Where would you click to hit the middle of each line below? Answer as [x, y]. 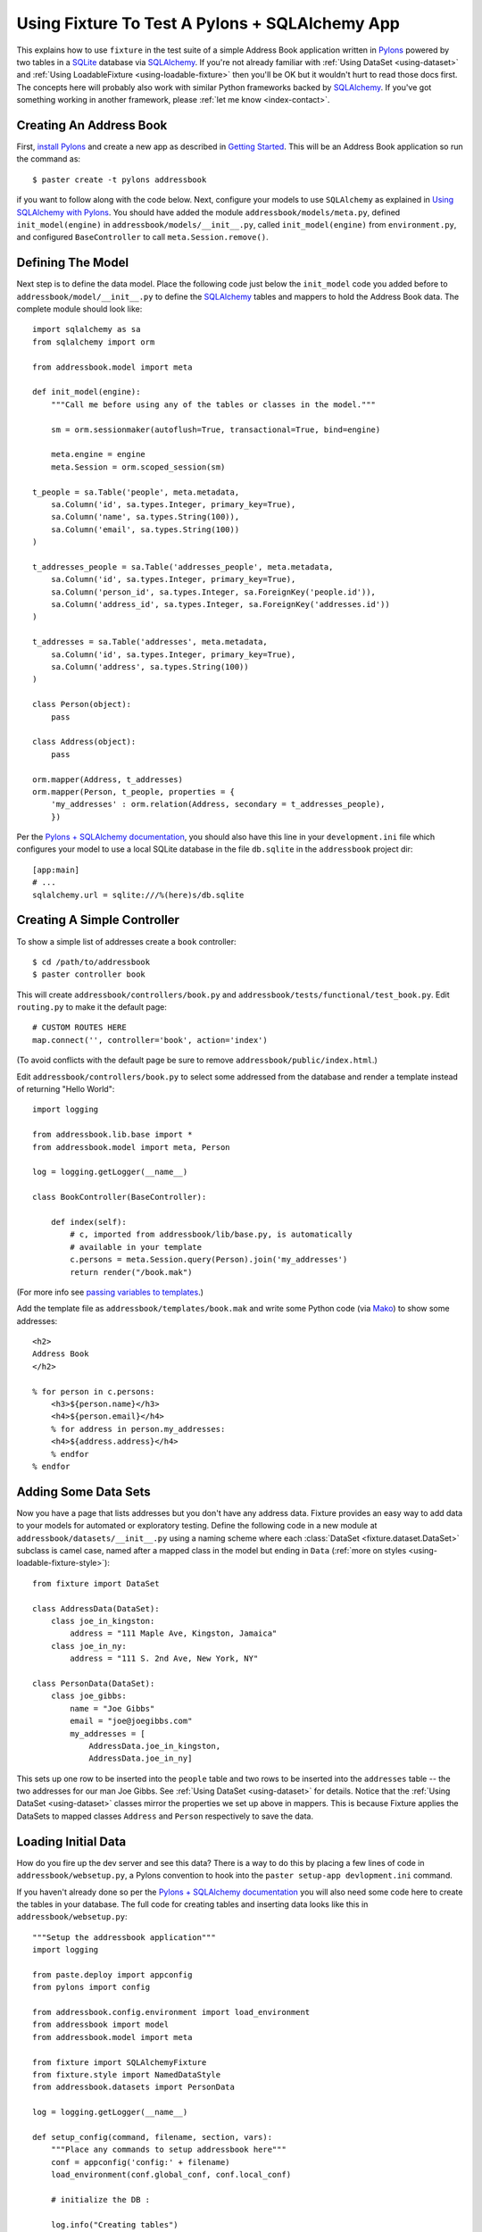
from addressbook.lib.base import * [112, 1135]
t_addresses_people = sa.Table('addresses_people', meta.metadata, [183, 566]
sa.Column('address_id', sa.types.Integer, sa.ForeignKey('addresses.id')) [220, 604]
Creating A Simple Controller [98, 920]
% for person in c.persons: [94, 1391]
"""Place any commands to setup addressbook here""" [169, 2150]
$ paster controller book [89, 974]
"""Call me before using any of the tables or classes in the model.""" [213, 404]
